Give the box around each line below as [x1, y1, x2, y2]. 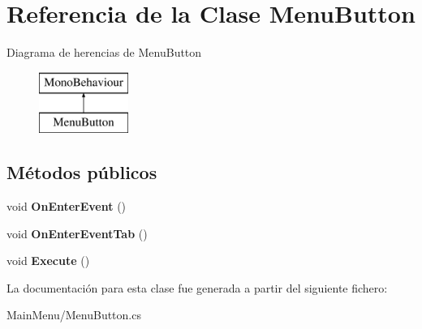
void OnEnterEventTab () [6, 224, 148, 241]
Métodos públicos [6, 160, 157, 185]
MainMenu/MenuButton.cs [6, 306, 141, 323]
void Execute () [6, 252, 90, 269]
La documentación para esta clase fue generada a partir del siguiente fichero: [6, 279, 388, 296]
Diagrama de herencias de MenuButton [6, 44, 202, 61]
